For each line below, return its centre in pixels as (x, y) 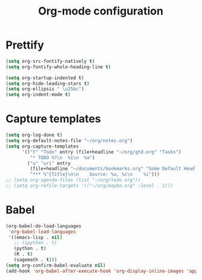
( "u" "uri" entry (49, 163)
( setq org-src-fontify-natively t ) (50, 61)
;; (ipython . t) (36, 243)
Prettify (25, 45)
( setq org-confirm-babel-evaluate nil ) (56, 265)
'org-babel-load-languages (42, 232)
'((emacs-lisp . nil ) (35, 237)
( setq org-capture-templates (42, 146)
